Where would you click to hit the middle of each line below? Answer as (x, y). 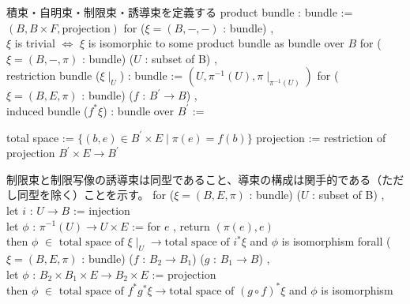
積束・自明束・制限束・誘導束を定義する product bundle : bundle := (180, 12)
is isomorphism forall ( (336, 241)
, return (192, 225)
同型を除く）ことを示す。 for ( (96, 195)
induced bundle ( (47, 110)
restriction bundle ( (53, 75)
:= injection (102, 210)
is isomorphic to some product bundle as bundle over (216, 43)
